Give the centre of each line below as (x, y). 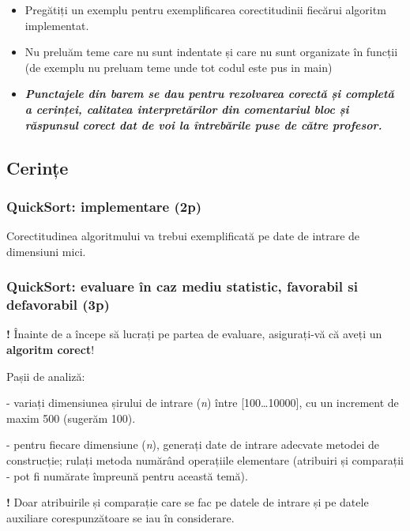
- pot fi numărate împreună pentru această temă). (127, 475)
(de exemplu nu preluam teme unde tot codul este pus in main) (179, 67)
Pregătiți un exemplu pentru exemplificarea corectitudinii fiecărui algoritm (205, 9)
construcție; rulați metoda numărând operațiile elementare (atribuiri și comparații (205, 460)
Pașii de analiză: (46, 376)
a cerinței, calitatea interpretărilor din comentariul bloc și (187, 109)
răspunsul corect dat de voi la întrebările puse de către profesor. (203, 124)
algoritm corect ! (51, 350)
